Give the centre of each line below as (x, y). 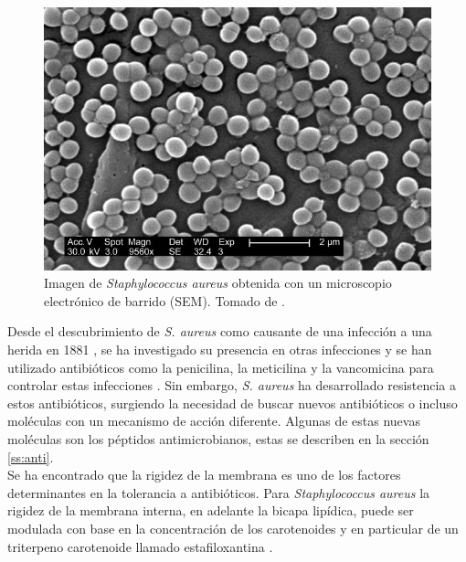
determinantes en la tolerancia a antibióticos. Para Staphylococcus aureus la (219, 492)
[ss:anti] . (31, 456)
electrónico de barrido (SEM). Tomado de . (165, 300)
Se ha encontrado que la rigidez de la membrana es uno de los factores (204, 475)
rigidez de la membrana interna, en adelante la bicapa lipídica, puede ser (211, 510)
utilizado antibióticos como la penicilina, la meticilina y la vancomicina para (221, 367)
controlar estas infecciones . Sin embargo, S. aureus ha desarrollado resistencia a (232, 385)
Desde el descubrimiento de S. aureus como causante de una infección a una (220, 331)
